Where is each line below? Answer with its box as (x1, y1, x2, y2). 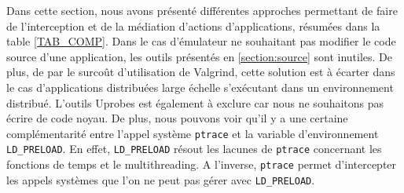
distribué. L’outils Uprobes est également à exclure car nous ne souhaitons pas (6, 94, 384, 111)
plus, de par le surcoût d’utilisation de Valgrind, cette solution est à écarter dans (6, 64, 395, 80)
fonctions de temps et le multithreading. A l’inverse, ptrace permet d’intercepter (6, 156, 397, 173)
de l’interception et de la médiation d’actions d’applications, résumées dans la (6, 17, 380, 34)
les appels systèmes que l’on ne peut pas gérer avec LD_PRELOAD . (6, 171, 315, 188)
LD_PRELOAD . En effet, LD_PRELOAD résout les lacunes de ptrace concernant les (6, 140, 382, 157)
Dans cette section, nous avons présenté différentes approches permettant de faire (6, 2, 398, 18)
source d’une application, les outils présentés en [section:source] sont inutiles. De (6, 48, 392, 64)
